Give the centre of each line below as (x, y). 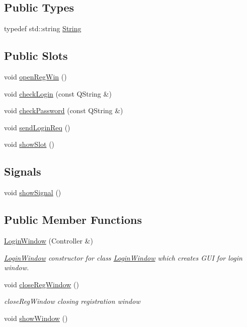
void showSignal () (33, 192)
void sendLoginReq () (37, 127)
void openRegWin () (35, 76)
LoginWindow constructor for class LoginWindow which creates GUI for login (123, 257)
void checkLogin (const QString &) (58, 93)
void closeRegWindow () (42, 284)
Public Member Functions (73, 220)
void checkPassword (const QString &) (64, 110)
